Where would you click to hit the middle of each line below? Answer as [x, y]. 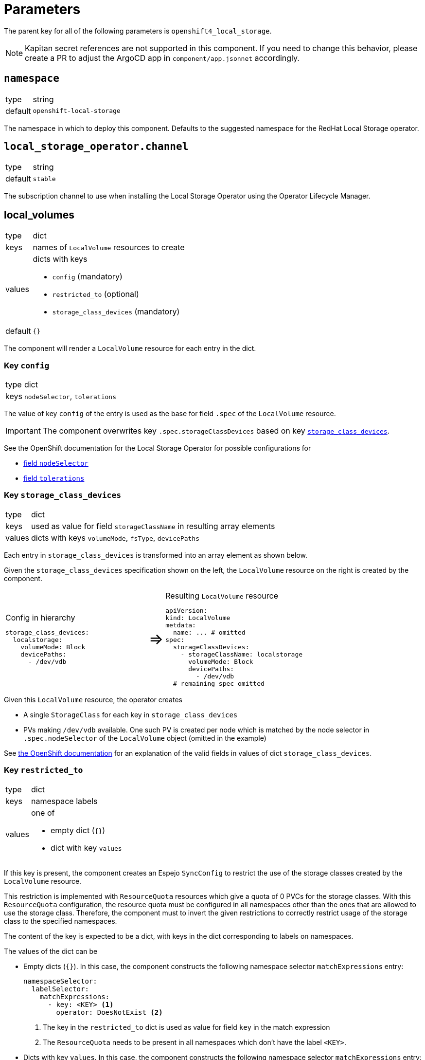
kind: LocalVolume [198, 618]
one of [43, 813]
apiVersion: [186, 610]
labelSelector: [60, 989]
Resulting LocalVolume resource [222, 595]
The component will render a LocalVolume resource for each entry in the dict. [130, 348]
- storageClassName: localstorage [242, 654]
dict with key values [86, 848]
